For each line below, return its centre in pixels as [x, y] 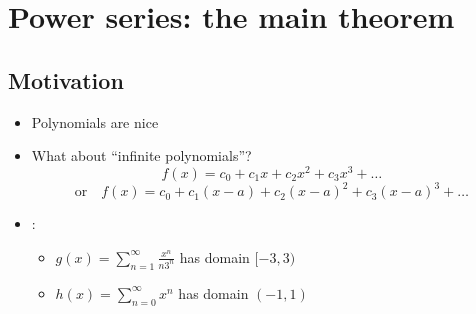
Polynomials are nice [95, 121]
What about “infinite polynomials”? [141, 155]
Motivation [66, 79]
